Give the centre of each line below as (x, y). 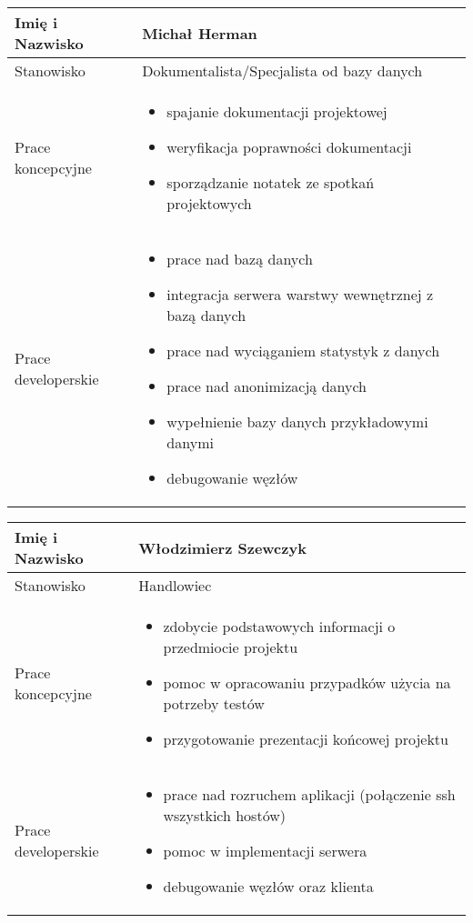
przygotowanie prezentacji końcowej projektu (306, 739)
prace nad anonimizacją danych (267, 386)
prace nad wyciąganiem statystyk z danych (303, 351)
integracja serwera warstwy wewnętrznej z (300, 294)
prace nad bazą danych (240, 259)
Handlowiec (175, 585)
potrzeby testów (214, 703)
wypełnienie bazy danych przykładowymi (297, 421)
